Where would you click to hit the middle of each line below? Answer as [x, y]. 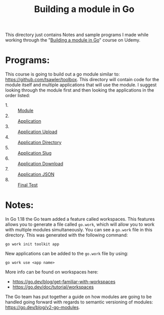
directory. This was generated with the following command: [66, 235]
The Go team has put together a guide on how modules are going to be [78, 297]
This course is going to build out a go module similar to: [62, 74]
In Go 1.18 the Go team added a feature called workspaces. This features [80, 219]
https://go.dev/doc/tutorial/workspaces [53, 287]
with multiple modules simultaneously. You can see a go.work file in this [79, 230]
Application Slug [35, 153]
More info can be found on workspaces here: [52, 272]
